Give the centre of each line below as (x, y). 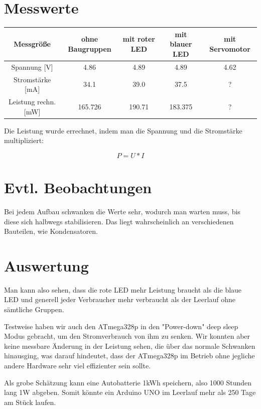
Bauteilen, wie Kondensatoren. (51, 231)
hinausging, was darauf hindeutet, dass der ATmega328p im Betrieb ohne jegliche (129, 356)
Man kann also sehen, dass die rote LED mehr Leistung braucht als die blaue (123, 289)
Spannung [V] (32, 66)
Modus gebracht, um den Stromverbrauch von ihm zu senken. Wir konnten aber (127, 336)
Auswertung (46, 265)
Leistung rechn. (32, 101)
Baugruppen (90, 49)
